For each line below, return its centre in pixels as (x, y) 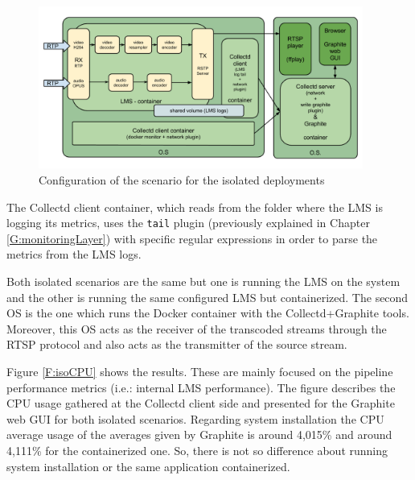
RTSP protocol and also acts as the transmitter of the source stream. (177, 344)
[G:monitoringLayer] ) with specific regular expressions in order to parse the (192, 238)
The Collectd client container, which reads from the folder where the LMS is (195, 207)
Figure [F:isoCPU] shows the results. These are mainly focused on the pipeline (200, 371)
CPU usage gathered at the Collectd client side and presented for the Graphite (201, 403)
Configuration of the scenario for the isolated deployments (182, 179)
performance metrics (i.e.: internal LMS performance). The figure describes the (201, 387)
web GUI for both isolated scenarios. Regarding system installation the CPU (195, 418)
